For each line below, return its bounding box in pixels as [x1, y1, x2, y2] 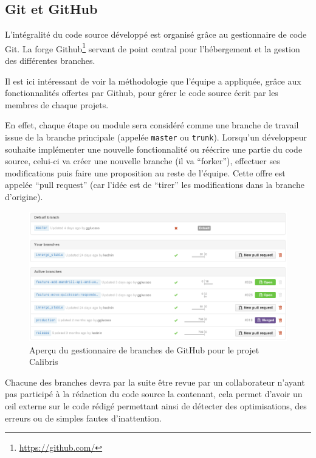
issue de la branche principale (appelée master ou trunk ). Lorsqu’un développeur [5, 131, 307, 144]
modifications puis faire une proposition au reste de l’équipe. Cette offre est [5, 166, 286, 179]
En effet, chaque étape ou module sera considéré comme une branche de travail [5, 119, 299, 131]
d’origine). [5, 190, 43, 203]
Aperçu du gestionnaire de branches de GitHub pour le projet [29, 343, 259, 356]
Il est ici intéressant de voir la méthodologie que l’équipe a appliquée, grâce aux [5, 74, 301, 87]
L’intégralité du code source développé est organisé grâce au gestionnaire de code [5, 28, 307, 41]
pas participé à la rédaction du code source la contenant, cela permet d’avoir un [5, 387, 303, 400]
